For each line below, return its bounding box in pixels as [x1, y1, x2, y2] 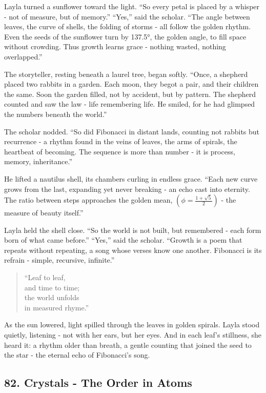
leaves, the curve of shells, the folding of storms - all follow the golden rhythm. [4, 21, 251, 32]
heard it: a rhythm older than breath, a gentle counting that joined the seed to [4, 339, 252, 350]
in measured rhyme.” [24, 302, 89, 312]
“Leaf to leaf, [24, 272, 66, 283]
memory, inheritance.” [4, 156, 73, 167]
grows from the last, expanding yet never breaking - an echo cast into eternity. [4, 183, 250, 194]
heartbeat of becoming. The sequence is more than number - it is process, [4, 146, 235, 156]
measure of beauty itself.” [4, 207, 84, 218]
